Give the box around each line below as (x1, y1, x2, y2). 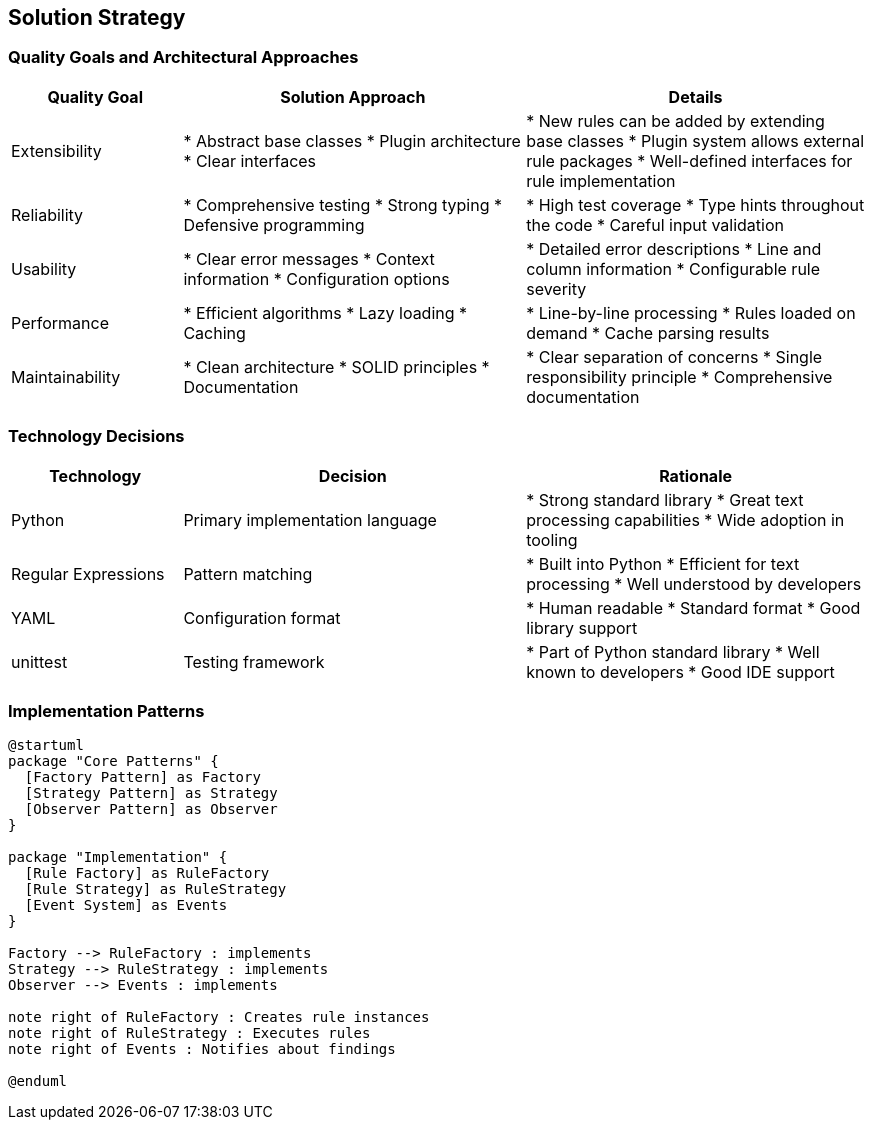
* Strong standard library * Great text (526, 489, 804, 510)
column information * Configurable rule (526, 258, 821, 279)
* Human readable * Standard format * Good (526, 597, 861, 618)
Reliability (11, 204, 84, 225)
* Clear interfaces (183, 150, 317, 171)
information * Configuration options (183, 268, 450, 289)
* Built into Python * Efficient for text (526, 553, 800, 574)
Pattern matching (183, 563, 313, 584)
